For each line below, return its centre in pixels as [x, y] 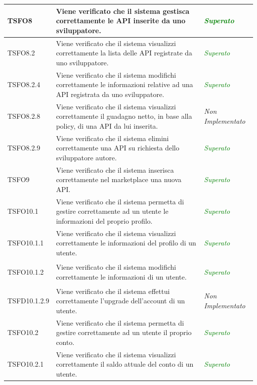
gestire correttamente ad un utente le [112, 211]
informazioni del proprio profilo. [104, 220]
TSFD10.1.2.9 [28, 301]
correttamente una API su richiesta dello [118, 148]
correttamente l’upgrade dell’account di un [121, 301]
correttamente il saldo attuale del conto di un [125, 364]
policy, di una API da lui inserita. [107, 125]
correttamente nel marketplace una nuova [119, 179]
